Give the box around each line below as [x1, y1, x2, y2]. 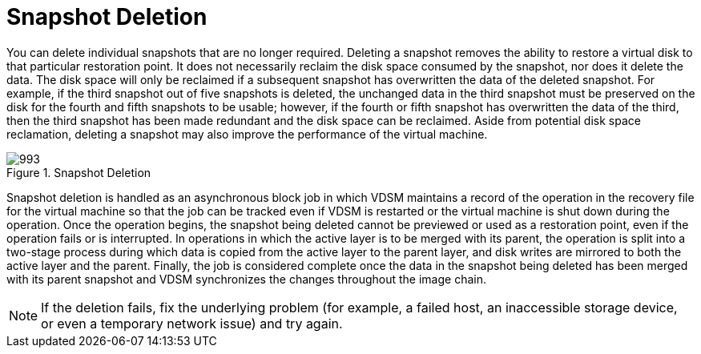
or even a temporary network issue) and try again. [41, 315, 343, 332]
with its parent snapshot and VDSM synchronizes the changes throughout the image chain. [6, 272, 486, 286]
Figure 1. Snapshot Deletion [6, 165, 151, 179]
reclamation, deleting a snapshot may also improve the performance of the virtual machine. [6, 127, 488, 141]
